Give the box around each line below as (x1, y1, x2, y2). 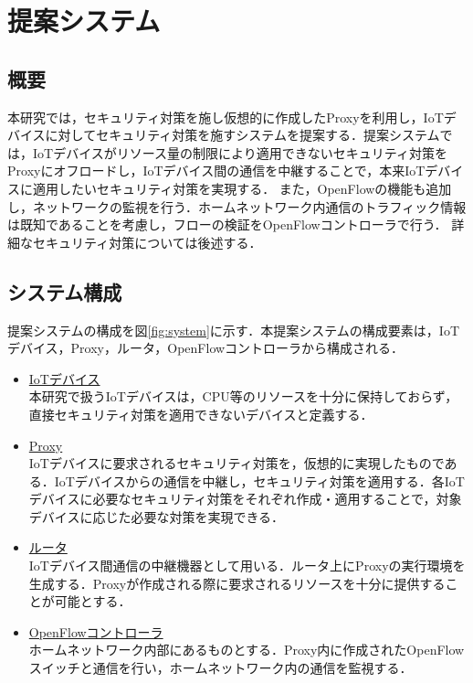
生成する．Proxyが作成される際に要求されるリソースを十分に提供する (28, 573, 446, 592)
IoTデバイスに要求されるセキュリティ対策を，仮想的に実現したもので (28, 454, 445, 473)
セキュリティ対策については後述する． (32, 232, 262, 251)
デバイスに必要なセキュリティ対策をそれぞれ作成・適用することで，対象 (28, 489, 462, 508)
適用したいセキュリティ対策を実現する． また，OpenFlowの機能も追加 (32, 178, 452, 197)
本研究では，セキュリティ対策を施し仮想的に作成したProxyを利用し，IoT (7, 107, 444, 126)
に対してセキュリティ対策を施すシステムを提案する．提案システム (45, 125, 440, 144)
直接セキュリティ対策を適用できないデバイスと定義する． (28, 404, 373, 423)
